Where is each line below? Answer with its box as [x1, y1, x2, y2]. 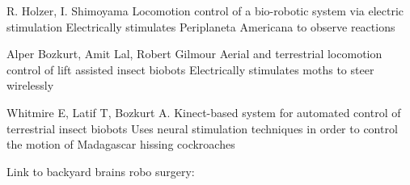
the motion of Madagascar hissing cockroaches [6, 136, 235, 153]
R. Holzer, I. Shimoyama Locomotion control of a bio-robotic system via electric [6, 2, 404, 19]
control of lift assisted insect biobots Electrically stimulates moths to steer [6, 61, 374, 78]
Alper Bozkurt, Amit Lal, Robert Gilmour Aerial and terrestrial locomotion [6, 45, 383, 62]
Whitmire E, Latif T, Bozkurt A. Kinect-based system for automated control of [6, 103, 401, 120]
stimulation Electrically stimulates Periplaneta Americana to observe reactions [6, 18, 395, 35]
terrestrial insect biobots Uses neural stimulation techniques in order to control [6, 120, 398, 137]
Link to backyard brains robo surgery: [6, 162, 195, 179]
